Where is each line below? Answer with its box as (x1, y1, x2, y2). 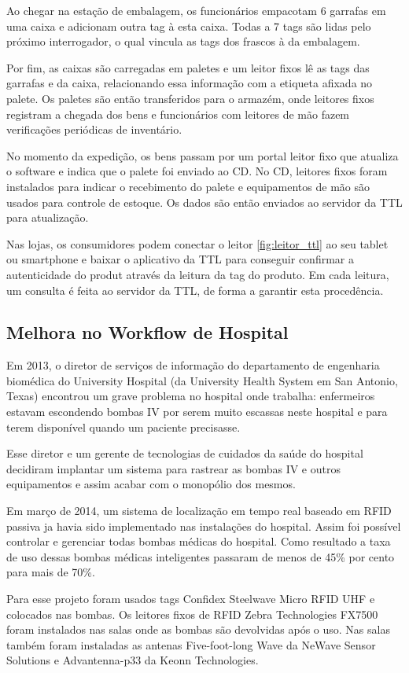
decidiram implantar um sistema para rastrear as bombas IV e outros (6, 460, 341, 476)
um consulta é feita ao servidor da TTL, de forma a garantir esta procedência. (6, 281, 384, 298)
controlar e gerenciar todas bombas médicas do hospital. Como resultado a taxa (6, 533, 391, 550)
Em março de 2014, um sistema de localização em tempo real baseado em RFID (6, 502, 392, 519)
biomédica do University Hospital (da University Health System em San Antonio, (6, 372, 398, 388)
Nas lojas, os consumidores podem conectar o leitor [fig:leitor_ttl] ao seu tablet (6, 235, 389, 252)
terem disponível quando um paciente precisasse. (6, 418, 241, 435)
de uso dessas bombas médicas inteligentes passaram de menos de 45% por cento (6, 548, 395, 565)
